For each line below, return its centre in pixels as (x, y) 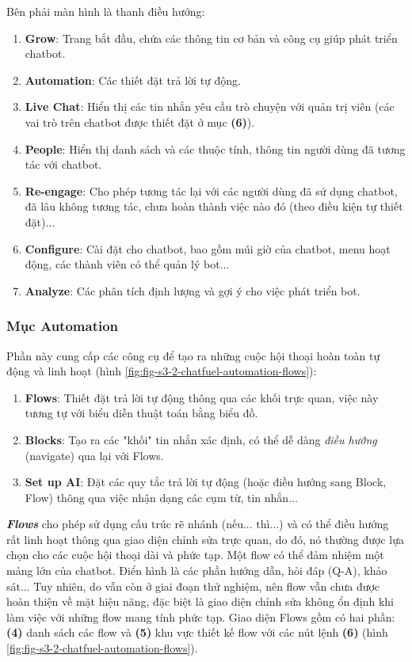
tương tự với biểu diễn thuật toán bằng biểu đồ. (141, 413)
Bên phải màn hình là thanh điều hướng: (106, 11)
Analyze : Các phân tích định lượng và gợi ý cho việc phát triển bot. (193, 290)
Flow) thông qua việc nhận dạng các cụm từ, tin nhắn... (161, 497)
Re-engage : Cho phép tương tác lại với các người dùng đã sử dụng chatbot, (211, 190)
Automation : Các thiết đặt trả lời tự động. (133, 80)
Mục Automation (63, 326)
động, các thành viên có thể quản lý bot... (127, 264)
